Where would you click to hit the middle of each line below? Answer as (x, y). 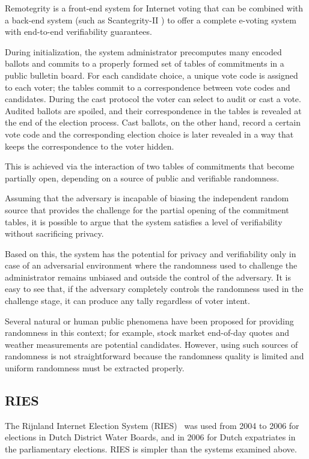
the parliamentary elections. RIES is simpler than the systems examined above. (151, 449)
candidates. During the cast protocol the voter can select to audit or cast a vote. (153, 99)
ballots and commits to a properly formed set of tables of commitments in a (145, 63)
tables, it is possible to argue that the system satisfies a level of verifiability (144, 221)
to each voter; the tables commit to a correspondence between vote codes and (148, 87)
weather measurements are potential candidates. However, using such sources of (151, 344)
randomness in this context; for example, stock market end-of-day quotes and (147, 333)
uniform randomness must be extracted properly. (95, 368)
